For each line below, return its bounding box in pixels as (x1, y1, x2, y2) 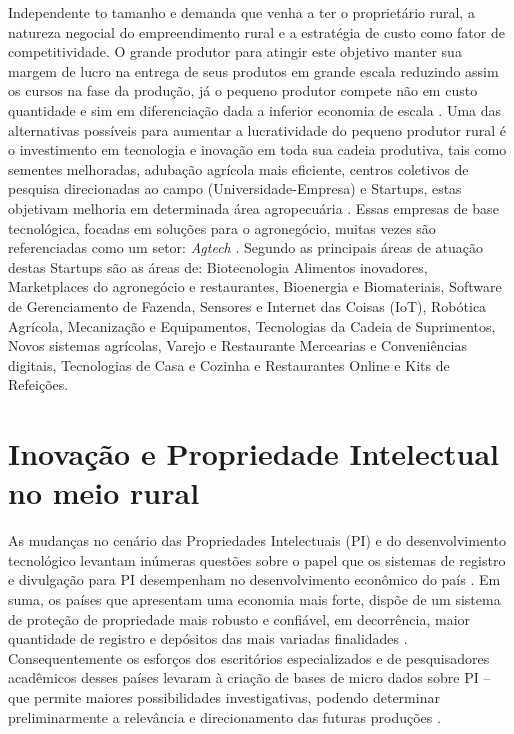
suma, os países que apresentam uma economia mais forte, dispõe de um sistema (8, 588, 501, 609)
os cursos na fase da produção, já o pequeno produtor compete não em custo (8, 80, 478, 101)
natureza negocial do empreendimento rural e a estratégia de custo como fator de (8, 21, 505, 42)
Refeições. (8, 374, 69, 395)
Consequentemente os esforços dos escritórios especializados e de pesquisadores (8, 647, 490, 668)
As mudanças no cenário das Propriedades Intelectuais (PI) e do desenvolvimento (8, 530, 506, 551)
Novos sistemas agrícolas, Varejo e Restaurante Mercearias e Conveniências (8, 335, 468, 356)
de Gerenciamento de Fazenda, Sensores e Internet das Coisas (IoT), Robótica (8, 295, 487, 316)
